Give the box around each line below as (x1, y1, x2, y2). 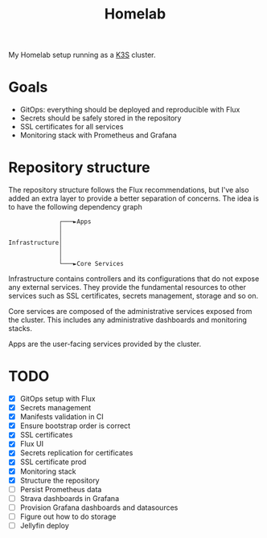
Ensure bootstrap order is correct (19, 421, 131, 430)
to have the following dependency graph (8, 202, 142, 212)
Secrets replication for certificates (19, 448, 133, 458)
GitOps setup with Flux (19, 394, 96, 403)
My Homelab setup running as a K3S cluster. (8, 50, 156, 60)
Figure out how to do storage (19, 512, 117, 521)
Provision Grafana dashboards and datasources (19, 503, 179, 512)
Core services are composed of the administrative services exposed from (8, 307, 253, 316)
